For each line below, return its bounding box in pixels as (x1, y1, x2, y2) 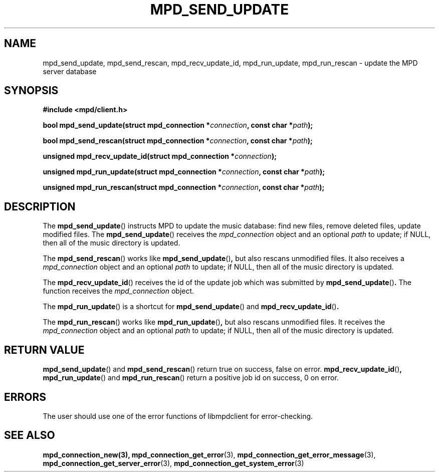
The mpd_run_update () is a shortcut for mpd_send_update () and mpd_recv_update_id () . (43, 302, 339, 311)
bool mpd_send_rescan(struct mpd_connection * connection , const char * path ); (43, 136, 313, 145)
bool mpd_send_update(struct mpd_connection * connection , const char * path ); (43, 121, 313, 130)
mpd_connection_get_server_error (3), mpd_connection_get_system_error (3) (43, 458, 304, 467)
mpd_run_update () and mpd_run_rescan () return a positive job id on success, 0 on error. (43, 373, 339, 382)
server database (43, 67, 97, 76)
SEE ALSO (4, 429, 55, 442)
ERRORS (4, 390, 47, 403)
